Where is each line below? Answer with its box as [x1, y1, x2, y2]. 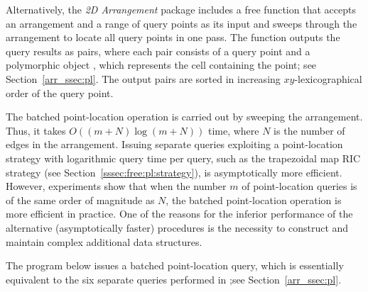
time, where [207, 123, 259, 137]
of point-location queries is [242, 179, 357, 193]
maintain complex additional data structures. [6, 234, 202, 249]
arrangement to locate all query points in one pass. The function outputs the [6, 30, 340, 45]
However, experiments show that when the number [6, 179, 227, 193]
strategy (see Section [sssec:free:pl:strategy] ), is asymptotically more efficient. [6, 164, 342, 179]
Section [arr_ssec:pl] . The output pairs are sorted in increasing [6, 71, 281, 86]
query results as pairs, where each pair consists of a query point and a [6, 43, 310, 58]
